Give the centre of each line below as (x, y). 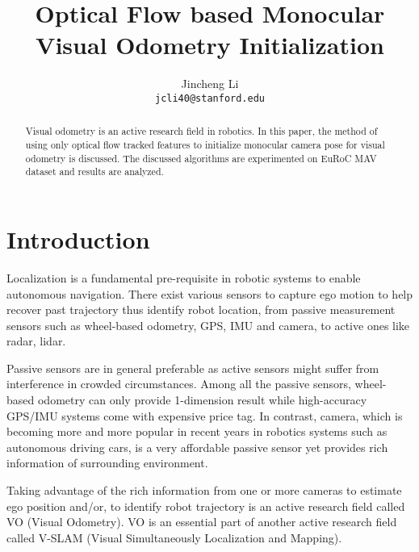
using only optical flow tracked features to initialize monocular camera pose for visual (205, 145)
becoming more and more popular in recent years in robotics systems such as (197, 431)
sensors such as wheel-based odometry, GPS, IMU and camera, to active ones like (208, 325)
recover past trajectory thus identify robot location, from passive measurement (201, 309)
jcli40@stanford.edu (210, 98)
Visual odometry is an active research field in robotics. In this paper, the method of (201, 131)
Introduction (78, 238)
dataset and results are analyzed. (94, 171)
